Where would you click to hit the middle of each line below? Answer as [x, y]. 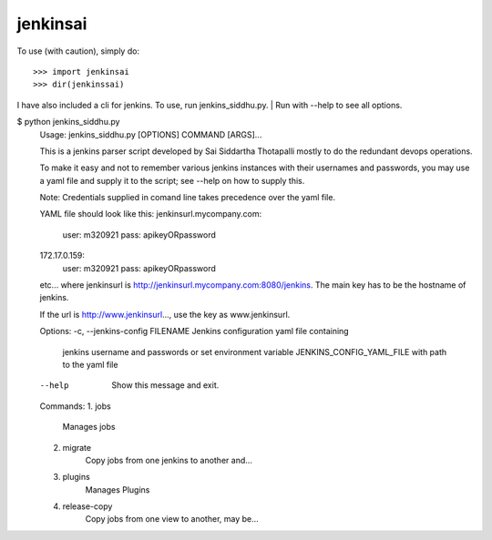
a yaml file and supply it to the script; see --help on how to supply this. [172, 180]
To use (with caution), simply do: [78, 51]
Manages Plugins [118, 489]
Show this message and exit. [165, 385]
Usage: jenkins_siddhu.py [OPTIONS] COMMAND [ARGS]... [151, 134]
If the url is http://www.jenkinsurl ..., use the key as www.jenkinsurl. [165, 314]
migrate [77, 447]
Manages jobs [89, 427]
